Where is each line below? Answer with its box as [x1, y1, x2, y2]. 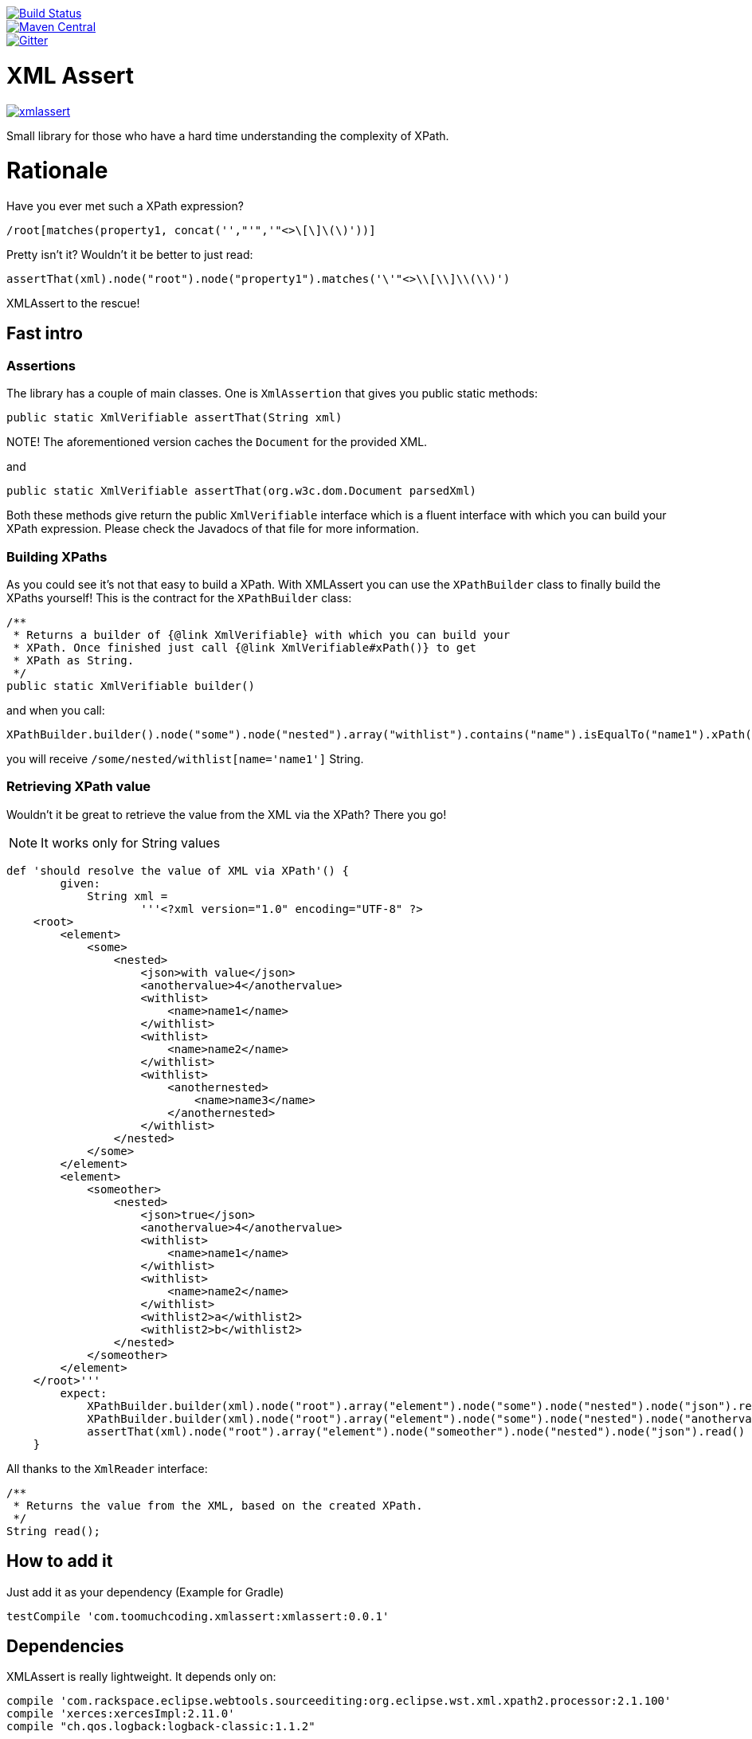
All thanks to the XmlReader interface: [6, 1461, 208, 1475]
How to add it [6, 1551, 113, 1572]
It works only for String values [41, 834, 221, 851]
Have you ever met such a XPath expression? [6, 199, 244, 213]
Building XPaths [6, 548, 108, 565]
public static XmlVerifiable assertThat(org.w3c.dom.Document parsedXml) [6, 484, 477, 498]
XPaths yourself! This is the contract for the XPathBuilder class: [6, 590, 352, 605]
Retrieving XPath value [6, 778, 151, 795]
